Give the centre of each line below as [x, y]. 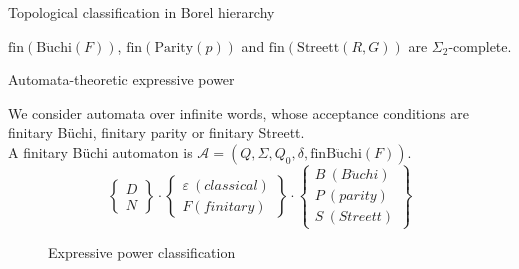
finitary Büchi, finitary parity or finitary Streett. [156, 132]
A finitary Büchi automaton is [100, 151]
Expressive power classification [142, 251]
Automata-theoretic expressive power [121, 79]
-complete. [480, 45]
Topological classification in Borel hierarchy [141, 12]
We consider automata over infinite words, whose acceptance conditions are [238, 112]
